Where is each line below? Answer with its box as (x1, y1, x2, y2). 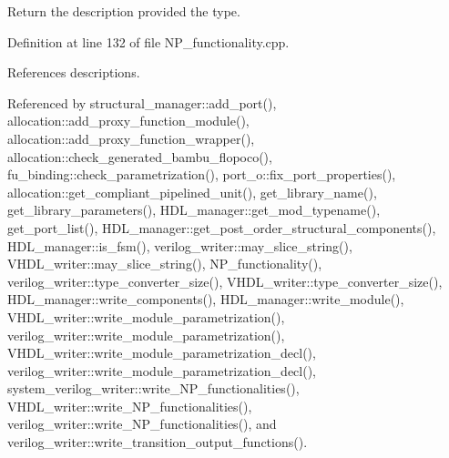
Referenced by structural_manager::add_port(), (7, 93, 277, 112)
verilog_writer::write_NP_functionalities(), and (7, 414, 277, 433)
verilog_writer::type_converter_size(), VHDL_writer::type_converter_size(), (7, 271, 443, 290)
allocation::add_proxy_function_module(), (7, 111, 250, 130)
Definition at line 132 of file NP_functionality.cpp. (7, 32, 290, 51)
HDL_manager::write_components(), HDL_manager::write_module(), (7, 290, 404, 309)
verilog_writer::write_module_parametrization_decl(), (7, 361, 316, 380)
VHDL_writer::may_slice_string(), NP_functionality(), (7, 254, 322, 273)
